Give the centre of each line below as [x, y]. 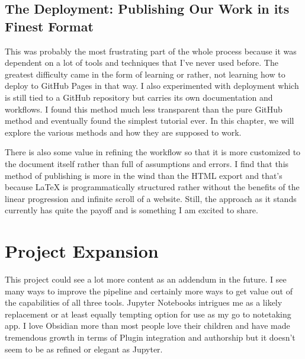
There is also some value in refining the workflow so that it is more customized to [153, 152]
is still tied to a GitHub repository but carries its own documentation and [139, 97]
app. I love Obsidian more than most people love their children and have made [147, 326]
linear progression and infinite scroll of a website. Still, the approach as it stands [151, 198]
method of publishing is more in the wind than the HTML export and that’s [144, 175]
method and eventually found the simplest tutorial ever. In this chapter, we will [150, 121]
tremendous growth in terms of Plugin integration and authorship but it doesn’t [150, 337]
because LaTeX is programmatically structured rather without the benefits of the [152, 187]
